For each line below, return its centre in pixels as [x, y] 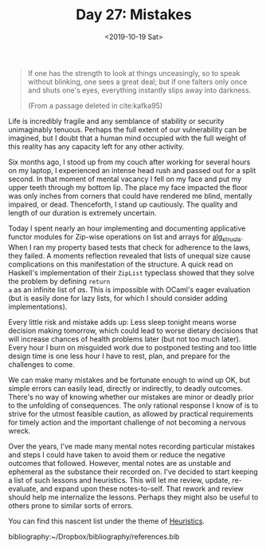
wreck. [20, 431]
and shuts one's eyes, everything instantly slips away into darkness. [139, 90]
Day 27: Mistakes [134, 15]
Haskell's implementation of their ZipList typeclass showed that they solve [131, 272]
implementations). [38, 306]
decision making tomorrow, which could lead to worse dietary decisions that [133, 330]
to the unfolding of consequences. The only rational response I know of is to [133, 405]
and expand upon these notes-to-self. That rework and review [142, 488]
